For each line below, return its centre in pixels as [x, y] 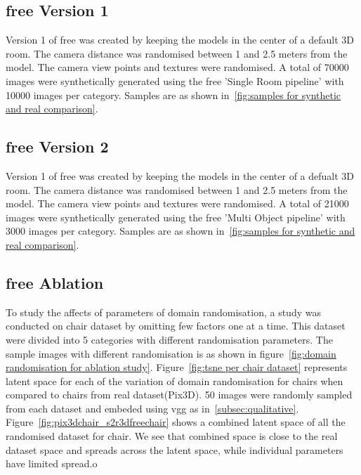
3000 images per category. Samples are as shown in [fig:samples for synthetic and [180, 231]
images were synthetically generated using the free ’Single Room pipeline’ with [175, 80]
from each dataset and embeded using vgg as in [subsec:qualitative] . [152, 408]
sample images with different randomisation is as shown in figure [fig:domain [171, 353]
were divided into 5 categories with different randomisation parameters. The [169, 339]
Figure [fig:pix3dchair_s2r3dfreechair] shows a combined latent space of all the [176, 422]
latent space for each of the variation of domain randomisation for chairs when [175, 380]
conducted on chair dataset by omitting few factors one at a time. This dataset [176, 326]
